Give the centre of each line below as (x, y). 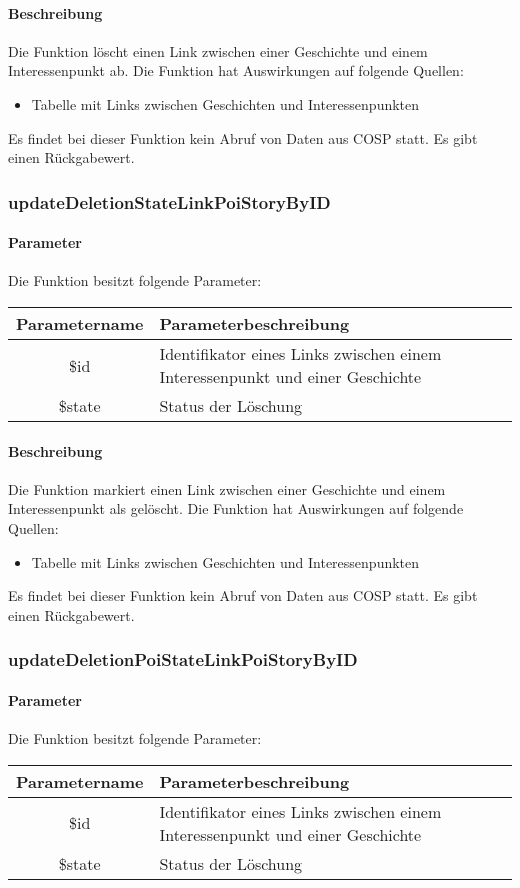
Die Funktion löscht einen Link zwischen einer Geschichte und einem (218, 50)
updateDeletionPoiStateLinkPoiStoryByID (183, 659)
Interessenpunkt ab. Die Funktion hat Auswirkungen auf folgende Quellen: (236, 70)
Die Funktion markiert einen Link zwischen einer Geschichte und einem (227, 488)
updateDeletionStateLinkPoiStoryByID (169, 201)
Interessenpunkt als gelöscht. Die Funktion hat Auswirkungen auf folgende (236, 508)
